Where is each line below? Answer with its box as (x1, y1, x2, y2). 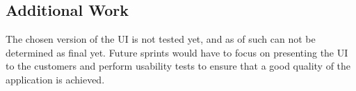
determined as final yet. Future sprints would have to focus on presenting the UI (6, 45, 348, 59)
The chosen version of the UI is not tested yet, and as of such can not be (6, 32, 316, 46)
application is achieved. (6, 72, 105, 86)
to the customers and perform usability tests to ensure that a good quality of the (6, 59, 351, 73)
